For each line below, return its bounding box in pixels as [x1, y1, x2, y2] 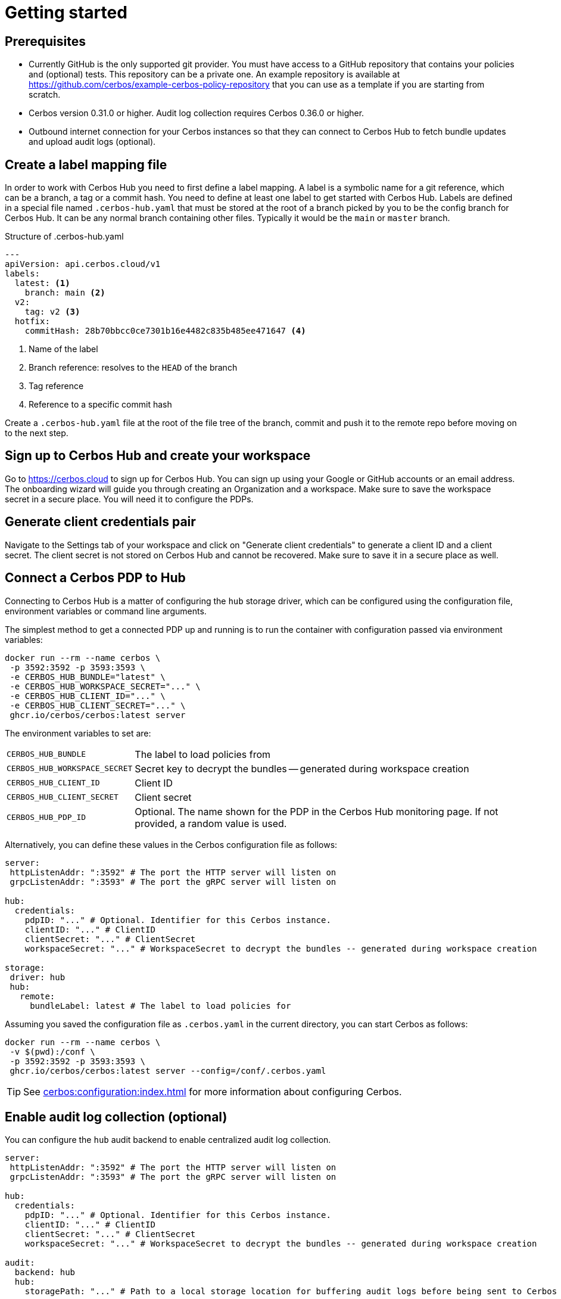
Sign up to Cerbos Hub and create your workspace [5, 448, 311, 464]
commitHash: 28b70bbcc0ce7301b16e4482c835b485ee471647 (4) [24, 326, 306, 336]
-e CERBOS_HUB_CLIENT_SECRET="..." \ [10, 700, 186, 710]
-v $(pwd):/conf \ [10, 1046, 95, 1056]
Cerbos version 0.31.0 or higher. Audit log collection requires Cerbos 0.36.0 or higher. [29, 108, 364, 119]
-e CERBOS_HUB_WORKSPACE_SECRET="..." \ [10, 681, 201, 691]
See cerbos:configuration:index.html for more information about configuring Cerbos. [23, 1085, 402, 1098]
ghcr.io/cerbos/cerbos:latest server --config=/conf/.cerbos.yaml [10, 1065, 326, 1076]
